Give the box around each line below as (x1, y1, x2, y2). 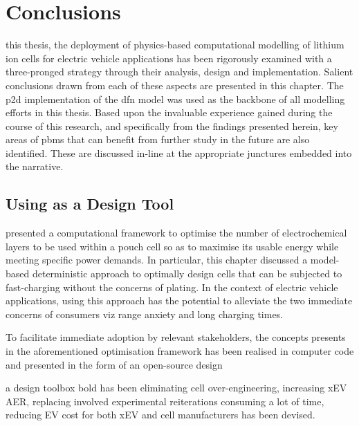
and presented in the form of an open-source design (6, 357, 223, 371)
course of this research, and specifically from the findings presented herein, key (6, 118, 338, 133)
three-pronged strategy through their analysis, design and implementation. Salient (6, 64, 353, 79)
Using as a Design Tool (6, 193, 174, 214)
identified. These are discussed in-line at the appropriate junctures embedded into (6, 145, 352, 160)
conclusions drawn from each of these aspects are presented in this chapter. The (6, 77, 344, 92)
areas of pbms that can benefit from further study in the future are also (6, 132, 310, 147)
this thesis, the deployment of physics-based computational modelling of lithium (6, 37, 344, 52)
